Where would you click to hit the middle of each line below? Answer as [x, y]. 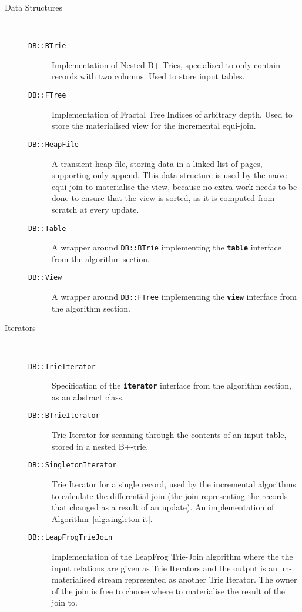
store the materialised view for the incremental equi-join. [154, 126]
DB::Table [47, 228]
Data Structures [33, 7]
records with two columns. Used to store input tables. [148, 76]
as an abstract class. [88, 397]
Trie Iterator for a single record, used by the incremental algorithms [174, 484]
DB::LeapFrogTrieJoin [71, 538]
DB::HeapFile [53, 144]
